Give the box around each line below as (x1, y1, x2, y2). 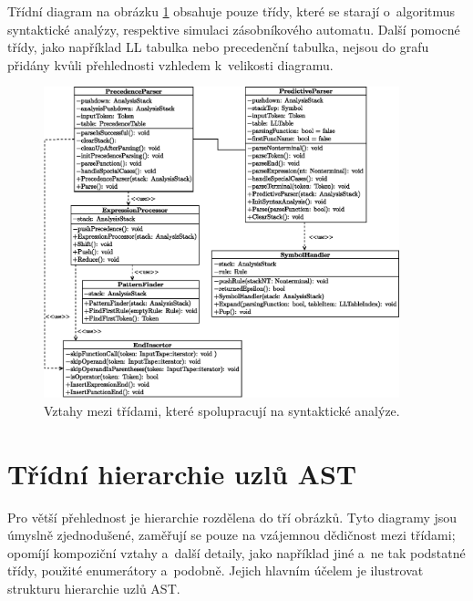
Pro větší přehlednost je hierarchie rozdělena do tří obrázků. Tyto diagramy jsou (7, 507, 458, 526)
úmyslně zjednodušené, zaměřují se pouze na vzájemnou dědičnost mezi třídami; (7, 525, 456, 544)
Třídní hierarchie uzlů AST (7, 454, 357, 492)
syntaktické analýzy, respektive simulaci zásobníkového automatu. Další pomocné (7, 19, 460, 38)
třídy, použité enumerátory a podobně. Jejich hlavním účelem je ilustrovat (7, 561, 424, 580)
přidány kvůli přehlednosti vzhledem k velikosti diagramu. (7, 55, 334, 74)
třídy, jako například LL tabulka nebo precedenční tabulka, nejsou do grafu (7, 37, 429, 57)
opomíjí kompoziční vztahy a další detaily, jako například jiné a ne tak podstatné (7, 543, 466, 562)
